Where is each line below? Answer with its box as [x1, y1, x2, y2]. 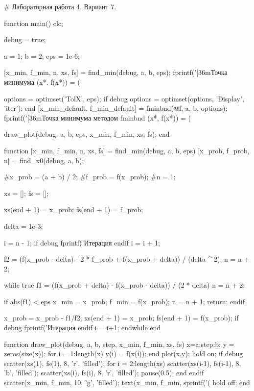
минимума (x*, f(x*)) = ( [4, 76, 80, 87]
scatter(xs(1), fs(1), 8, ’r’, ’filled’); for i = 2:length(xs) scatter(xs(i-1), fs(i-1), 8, [4, 358, 241, 368]
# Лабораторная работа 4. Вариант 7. [4, 1, 116, 11]
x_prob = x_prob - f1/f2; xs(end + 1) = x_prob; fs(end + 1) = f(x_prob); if [4, 313, 239, 323]
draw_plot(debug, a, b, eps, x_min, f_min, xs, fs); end [4, 129, 170, 139]
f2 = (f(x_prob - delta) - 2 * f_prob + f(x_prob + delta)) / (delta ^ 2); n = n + [4, 254, 250, 264]
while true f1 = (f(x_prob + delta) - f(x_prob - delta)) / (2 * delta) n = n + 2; [4, 280, 245, 290]
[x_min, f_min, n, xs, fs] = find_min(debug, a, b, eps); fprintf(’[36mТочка [4, 67, 228, 77]
